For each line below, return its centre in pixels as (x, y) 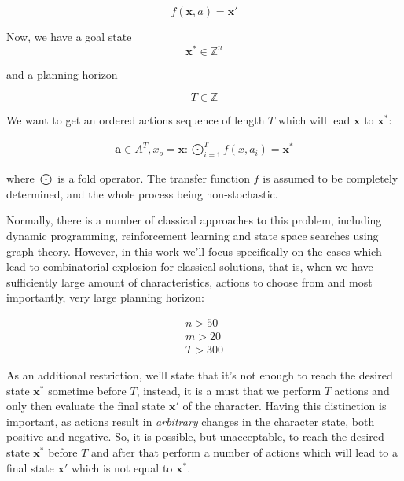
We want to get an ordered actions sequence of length (136, 120)
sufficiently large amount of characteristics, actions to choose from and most (189, 281)
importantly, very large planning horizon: (105, 297)
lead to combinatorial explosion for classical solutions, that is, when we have (190, 266)
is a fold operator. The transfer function (154, 178)
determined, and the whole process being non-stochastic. (142, 193)
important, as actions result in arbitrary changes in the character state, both (191, 421)
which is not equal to (122, 467)
